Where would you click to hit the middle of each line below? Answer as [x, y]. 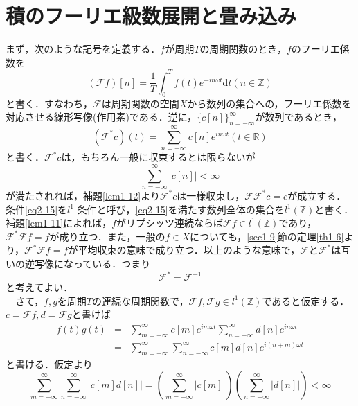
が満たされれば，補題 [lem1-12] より [83, 195]
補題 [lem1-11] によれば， [59, 223]
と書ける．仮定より [49, 363]
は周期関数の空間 [140, 103]
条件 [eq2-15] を [37, 209]
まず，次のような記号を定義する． [83, 49]
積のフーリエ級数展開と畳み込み [151, 16]
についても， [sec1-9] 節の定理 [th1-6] [267, 236]
